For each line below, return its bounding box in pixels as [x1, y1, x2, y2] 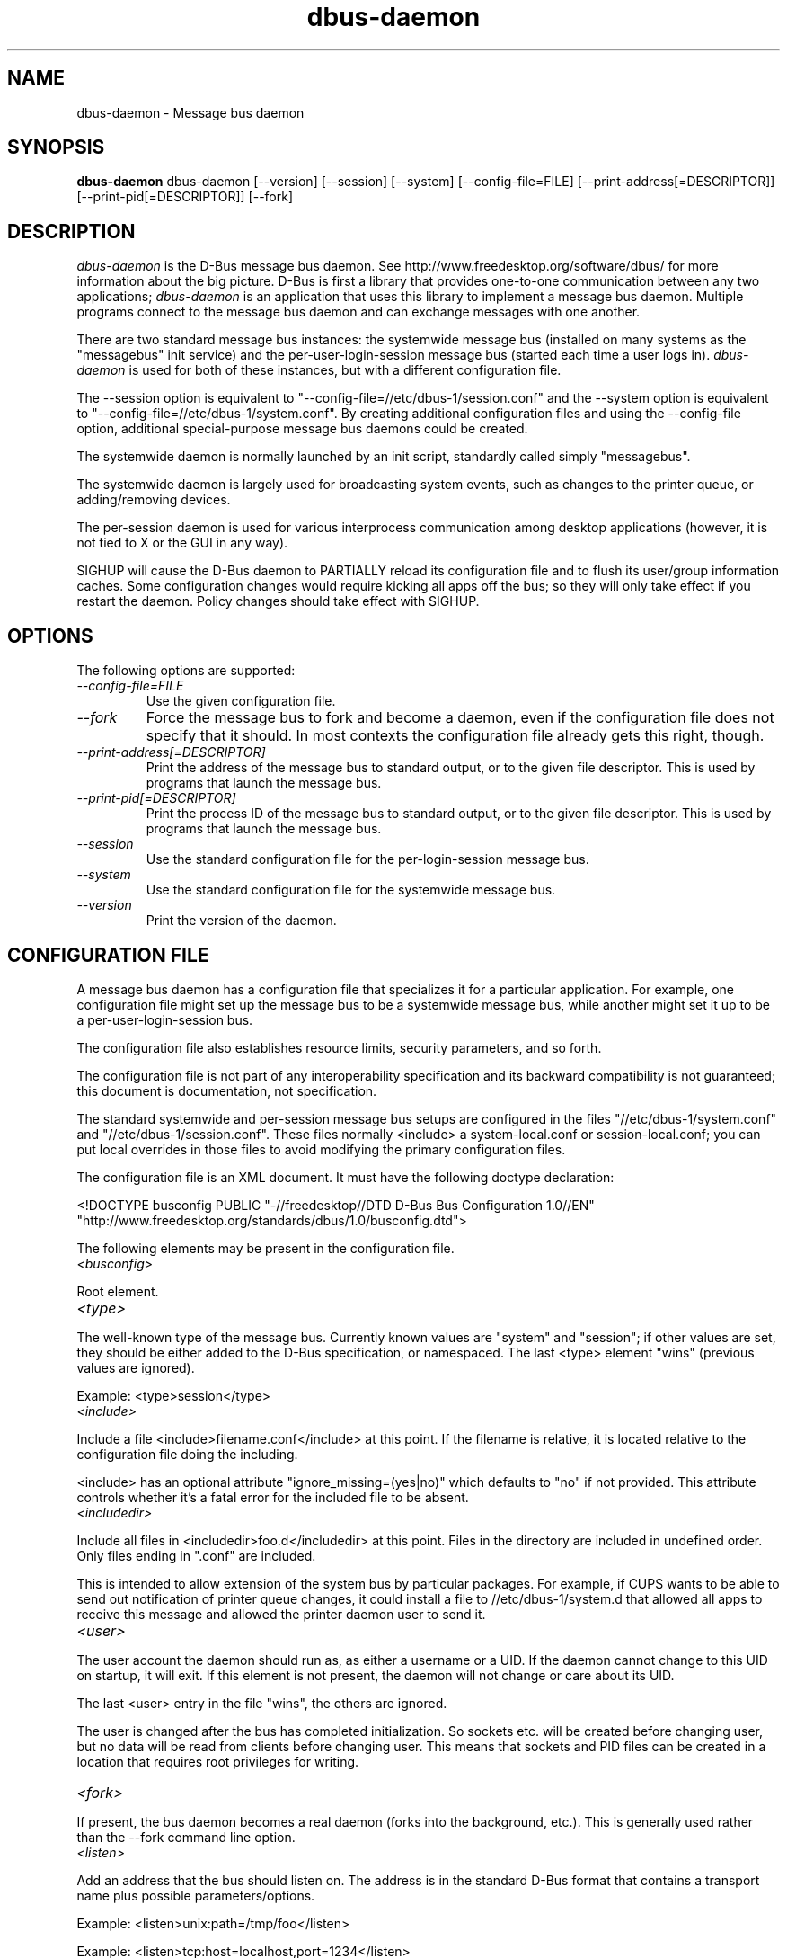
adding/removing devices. [76, 492, 231, 508]
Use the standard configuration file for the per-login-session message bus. [146, 851, 589, 868]
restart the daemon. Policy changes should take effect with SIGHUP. [76, 593, 480, 610]
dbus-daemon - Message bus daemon [76, 104, 305, 120]
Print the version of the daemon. [146, 912, 337, 929]
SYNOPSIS [7, 136, 105, 159]
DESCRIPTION [7, 219, 136, 243]
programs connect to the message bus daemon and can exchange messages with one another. [76, 304, 641, 320]
